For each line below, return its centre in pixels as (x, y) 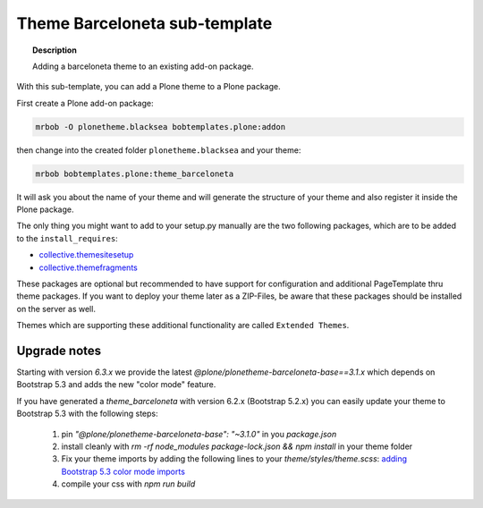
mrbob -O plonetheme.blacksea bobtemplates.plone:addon (161, 127)
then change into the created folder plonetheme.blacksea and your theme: (159, 150)
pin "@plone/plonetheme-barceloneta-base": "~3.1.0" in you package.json (199, 434)
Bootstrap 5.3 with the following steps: (87, 414)
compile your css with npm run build (128, 484)
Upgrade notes (59, 350)
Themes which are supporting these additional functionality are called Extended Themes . (183, 326)
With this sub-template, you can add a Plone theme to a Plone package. (148, 87)
